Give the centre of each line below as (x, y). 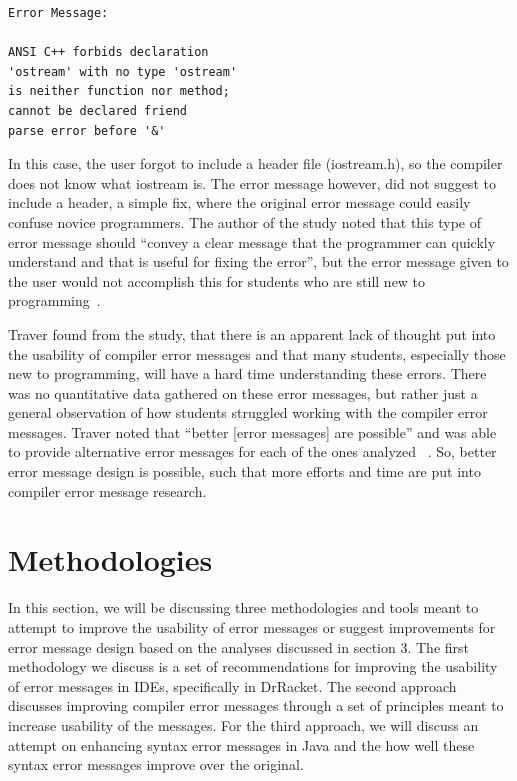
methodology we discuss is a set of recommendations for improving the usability (253, 666)
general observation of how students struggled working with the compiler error (248, 412)
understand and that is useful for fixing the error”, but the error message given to (258, 261)
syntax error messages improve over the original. (156, 764)
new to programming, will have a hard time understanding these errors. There (247, 373)
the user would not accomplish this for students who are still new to (217, 280)
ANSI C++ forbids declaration (108, 52)
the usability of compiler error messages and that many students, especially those (257, 353)
